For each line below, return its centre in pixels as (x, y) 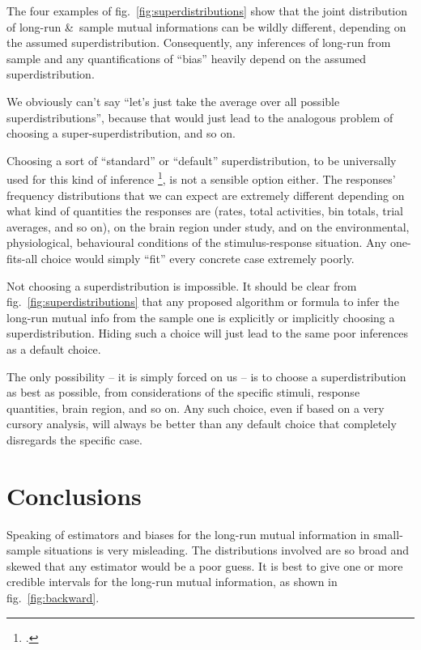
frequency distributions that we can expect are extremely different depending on (206, 195)
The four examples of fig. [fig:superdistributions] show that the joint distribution (207, 11)
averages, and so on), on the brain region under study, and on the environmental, (208, 226)
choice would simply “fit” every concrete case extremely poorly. (198, 258)
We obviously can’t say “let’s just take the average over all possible (173, 101)
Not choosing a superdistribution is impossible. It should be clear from (182, 285)
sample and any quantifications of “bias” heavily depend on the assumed (187, 58)
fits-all (22, 258)
